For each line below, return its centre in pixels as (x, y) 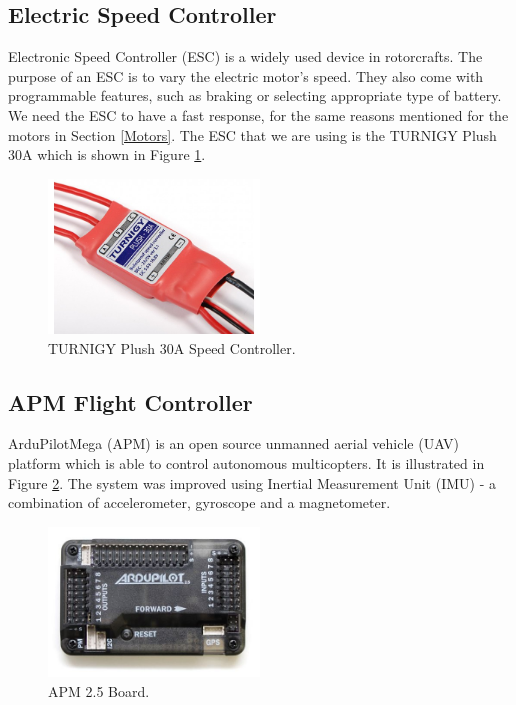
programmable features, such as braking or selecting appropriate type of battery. (255, 95)
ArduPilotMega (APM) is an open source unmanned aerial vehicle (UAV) (234, 443)
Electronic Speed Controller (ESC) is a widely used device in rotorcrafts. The (245, 56)
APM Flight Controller (130, 401)
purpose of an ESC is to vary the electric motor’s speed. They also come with (246, 75)
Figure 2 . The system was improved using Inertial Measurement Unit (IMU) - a (252, 482)
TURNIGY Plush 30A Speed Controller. (172, 347)
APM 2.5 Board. (99, 691)
